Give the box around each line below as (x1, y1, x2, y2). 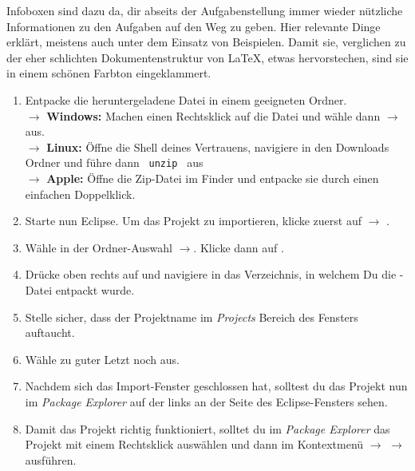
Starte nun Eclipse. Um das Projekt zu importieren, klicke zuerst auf (25, 212, 362, 229)
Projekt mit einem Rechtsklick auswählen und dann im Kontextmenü (25, 436, 364, 453)
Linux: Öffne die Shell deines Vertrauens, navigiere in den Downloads (46, 138, 389, 155)
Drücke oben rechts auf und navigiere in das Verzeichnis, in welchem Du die (25, 266, 397, 283)
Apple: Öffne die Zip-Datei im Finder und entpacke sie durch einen (46, 170, 379, 186)
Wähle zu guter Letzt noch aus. (25, 350, 180, 367)
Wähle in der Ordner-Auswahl (25, 239, 172, 255)
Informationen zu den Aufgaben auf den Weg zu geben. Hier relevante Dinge (6, 18, 381, 34)
